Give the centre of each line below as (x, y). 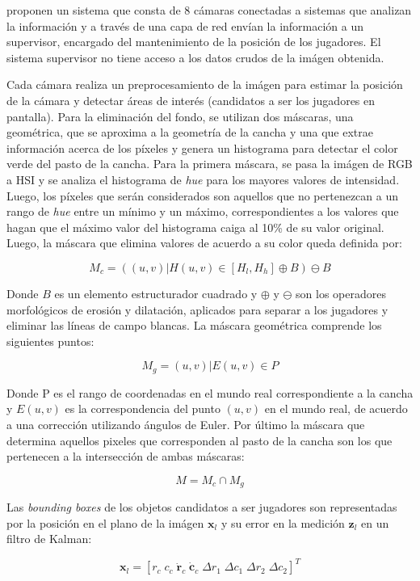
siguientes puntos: (50, 341)
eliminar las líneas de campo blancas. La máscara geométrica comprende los (194, 325)
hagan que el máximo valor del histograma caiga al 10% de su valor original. (195, 227)
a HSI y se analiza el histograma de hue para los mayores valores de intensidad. (203, 179)
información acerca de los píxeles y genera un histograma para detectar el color (202, 147)
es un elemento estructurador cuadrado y (156, 293)
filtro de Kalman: (49, 539)
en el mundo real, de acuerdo (336, 408)
